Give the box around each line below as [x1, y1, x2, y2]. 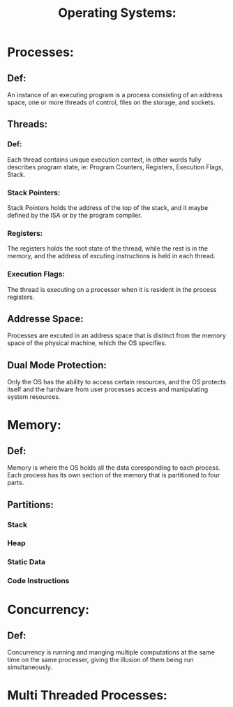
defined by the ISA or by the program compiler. [7, 211, 142, 219]
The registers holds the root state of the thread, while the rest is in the [7, 244, 208, 253]
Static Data [7, 557, 46, 567]
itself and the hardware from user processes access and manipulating [7, 385, 209, 393]
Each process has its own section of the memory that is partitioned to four [7, 471, 220, 479]
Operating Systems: [58, 5, 176, 21]
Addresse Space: [7, 313, 84, 325]
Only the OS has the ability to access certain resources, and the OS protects [7, 378, 227, 386]
